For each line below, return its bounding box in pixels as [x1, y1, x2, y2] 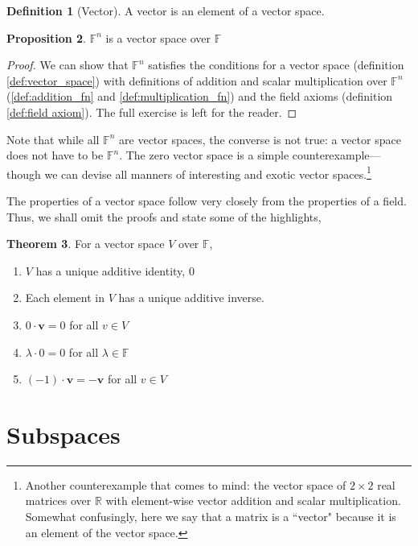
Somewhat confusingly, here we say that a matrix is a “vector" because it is [25, 508, 396, 525]
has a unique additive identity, [35, 262, 186, 279]
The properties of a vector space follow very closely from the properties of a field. [6, 192, 407, 209]
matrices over [25, 492, 92, 509]
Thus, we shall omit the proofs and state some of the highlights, [6, 208, 322, 225]
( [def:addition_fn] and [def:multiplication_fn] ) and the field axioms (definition [6, 88, 393, 105]
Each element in [25, 289, 104, 306]
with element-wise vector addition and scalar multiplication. [105, 492, 401, 509]
